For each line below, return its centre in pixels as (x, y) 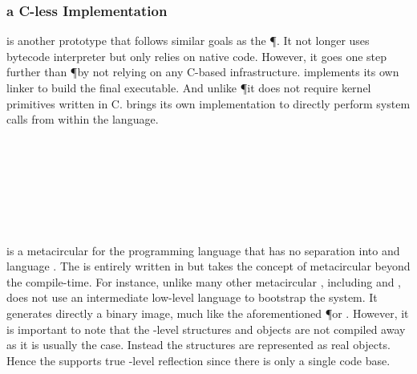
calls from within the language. (83, 119)
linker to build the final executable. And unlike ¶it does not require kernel (189, 87)
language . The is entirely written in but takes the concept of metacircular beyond (208, 266)
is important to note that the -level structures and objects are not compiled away (206, 329)
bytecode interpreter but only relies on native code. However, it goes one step (197, 56)
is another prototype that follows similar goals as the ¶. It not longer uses (188, 41)
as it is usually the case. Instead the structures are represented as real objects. (198, 345)
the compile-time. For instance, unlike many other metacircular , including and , (204, 281)
